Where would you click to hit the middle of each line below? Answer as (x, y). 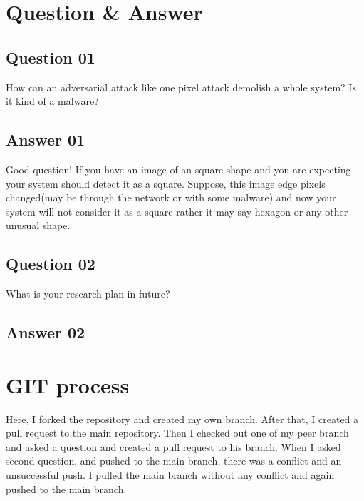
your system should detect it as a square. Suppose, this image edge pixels (166, 183)
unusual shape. (38, 225)
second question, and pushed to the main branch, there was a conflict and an (174, 461)
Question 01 (51, 57)
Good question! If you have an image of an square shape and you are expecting (178, 169)
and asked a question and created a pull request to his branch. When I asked (173, 446)
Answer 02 (46, 332)
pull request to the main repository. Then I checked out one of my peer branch (177, 433)
